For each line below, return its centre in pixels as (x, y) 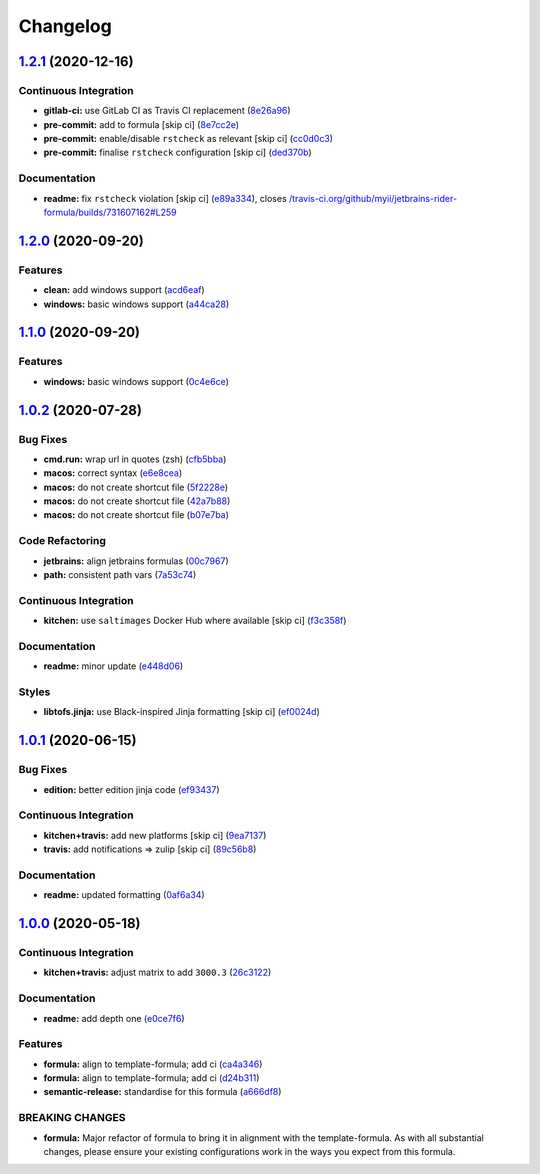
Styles (34, 692)
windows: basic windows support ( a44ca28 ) (136, 304)
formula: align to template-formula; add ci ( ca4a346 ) (153, 1064)
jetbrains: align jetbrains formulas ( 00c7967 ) (136, 561)
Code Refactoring (62, 541)
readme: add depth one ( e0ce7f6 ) (114, 1018)
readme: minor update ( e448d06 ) (113, 666)
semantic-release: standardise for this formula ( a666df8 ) (162, 1092)
